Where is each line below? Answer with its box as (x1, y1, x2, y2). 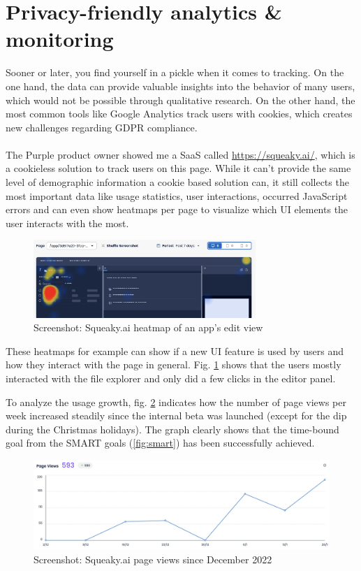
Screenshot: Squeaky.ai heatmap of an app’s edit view (34, 320, 263, 335)
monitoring (6, 24, 114, 53)
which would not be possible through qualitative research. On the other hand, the (6, 92, 355, 107)
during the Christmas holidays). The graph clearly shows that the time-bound (6, 421, 339, 436)
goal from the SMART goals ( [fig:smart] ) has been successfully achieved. (6, 435, 315, 450)
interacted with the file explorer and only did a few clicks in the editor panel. (6, 370, 336, 385)
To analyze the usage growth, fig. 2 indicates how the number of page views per (6, 394, 346, 409)
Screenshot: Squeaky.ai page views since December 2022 (34, 551, 272, 566)
